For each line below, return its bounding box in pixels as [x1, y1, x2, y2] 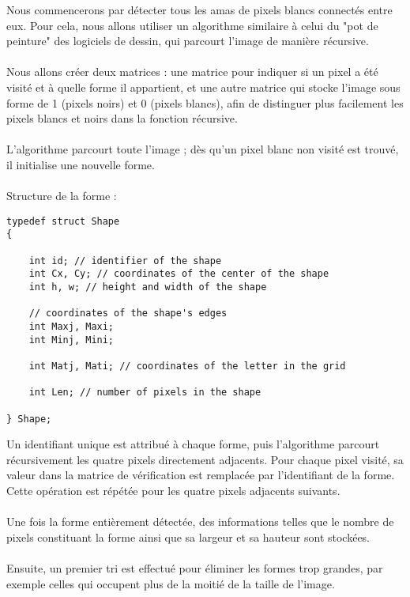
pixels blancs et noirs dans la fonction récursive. [6, 110, 238, 127]
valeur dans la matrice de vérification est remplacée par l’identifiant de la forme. [6, 467, 395, 483]
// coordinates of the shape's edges [28, 308, 228, 319]
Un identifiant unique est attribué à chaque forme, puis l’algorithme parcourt [6, 436, 380, 452]
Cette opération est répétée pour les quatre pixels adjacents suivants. [6, 482, 340, 498]
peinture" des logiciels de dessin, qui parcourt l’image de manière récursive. [6, 32, 369, 49]
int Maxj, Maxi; [28, 320, 115, 332]
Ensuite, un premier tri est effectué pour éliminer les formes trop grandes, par [6, 559, 383, 576]
